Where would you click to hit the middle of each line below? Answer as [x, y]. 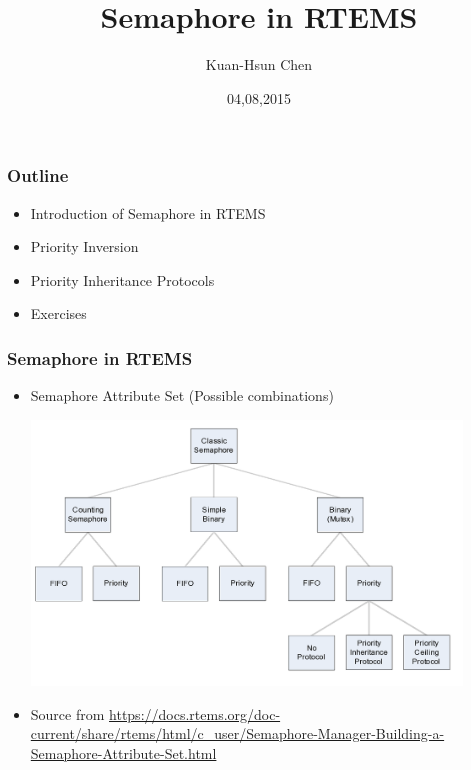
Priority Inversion [84, 246]
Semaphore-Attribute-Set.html [123, 752]
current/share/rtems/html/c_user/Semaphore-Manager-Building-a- [237, 733]
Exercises [58, 313]
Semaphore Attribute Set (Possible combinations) [182, 395]
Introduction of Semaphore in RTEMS [148, 212]
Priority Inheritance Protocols [122, 279]
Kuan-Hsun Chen [259, 64]
